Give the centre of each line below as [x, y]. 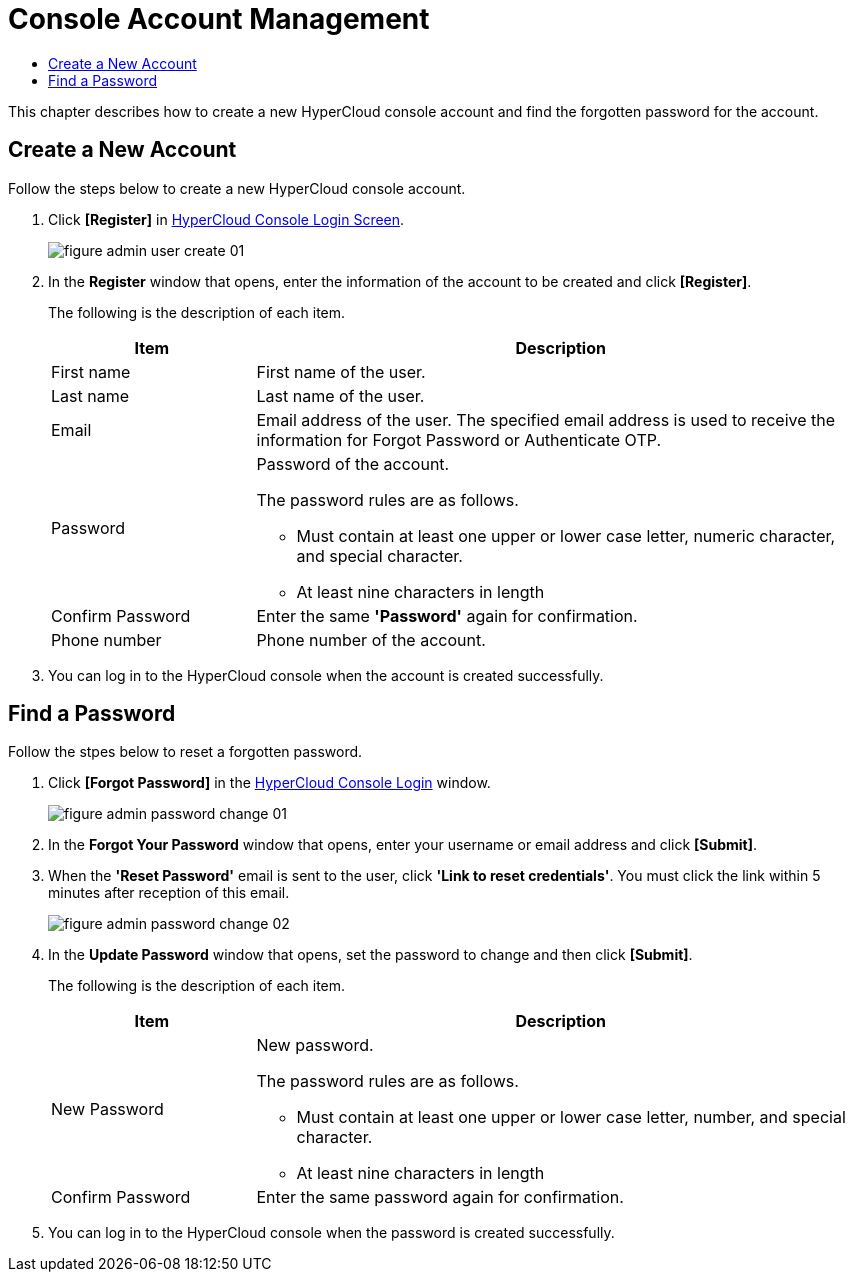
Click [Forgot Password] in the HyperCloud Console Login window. [269, 783]
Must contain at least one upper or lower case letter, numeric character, [566, 535]
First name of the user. [341, 371]
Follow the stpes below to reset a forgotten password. [185, 752]
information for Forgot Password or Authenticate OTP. [458, 439]
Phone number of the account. [371, 639]
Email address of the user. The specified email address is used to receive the [546, 419]
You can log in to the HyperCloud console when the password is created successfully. [331, 1233]
